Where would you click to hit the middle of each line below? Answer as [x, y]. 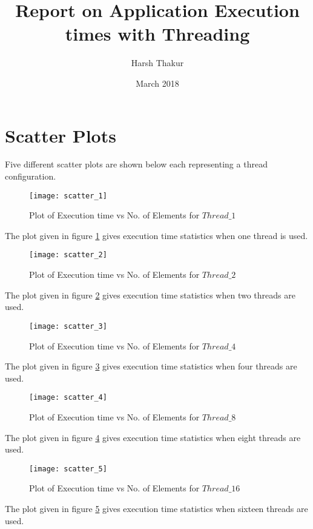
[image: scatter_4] [68, 398]
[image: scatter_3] [68, 326]
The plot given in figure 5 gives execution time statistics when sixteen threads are [156, 509]
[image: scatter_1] [68, 196]
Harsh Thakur [157, 63]
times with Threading [157, 34]
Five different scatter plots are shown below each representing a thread [136, 164]
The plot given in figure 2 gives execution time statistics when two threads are [150, 295]
